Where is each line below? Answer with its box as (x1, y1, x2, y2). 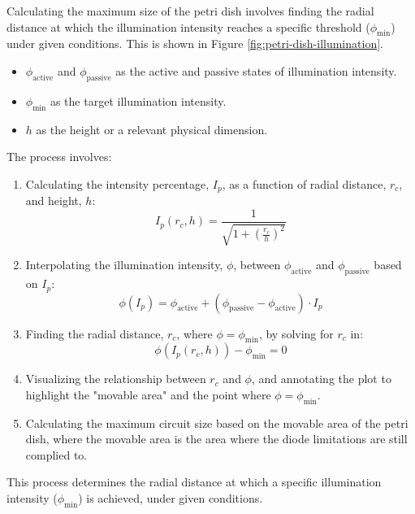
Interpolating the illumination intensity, (25, 256, 223, 273)
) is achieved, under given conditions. (78, 490, 263, 507)
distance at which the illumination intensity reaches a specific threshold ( (6, 18, 370, 35)
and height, (25, 192, 82, 209)
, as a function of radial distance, (222, 175, 387, 192)
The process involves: (6, 148, 112, 165)
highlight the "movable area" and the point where (25, 385, 271, 403)
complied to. (25, 446, 88, 463)
